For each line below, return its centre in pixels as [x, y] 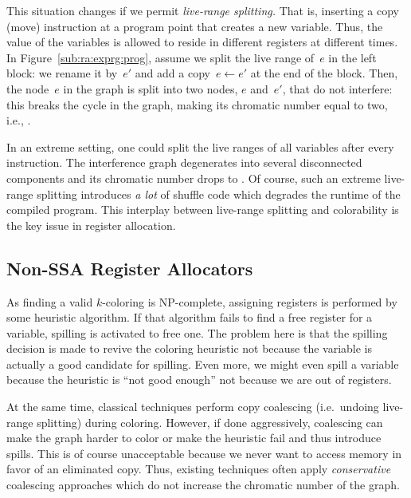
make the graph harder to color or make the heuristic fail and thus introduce [194, 438]
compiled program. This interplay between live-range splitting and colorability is [203, 209]
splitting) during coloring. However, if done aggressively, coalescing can [210, 422]
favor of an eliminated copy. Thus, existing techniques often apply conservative [199, 469]
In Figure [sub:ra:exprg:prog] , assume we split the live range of [160, 57]
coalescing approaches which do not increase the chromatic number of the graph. [203, 485]
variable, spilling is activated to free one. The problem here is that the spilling [197, 332]
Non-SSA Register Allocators [130, 268]
